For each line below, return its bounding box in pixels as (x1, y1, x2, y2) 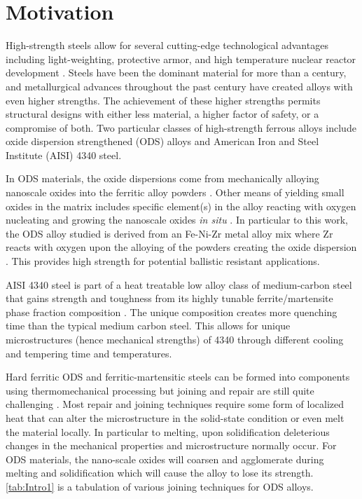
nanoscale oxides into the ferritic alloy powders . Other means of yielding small (6, 185, 344, 200)
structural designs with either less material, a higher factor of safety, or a (6, 107, 319, 121)
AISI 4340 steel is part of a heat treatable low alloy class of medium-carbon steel (6, 277, 352, 292)
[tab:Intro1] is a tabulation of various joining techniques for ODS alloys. (6, 479, 314, 493)
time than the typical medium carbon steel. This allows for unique (6, 318, 291, 333)
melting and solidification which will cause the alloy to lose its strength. (6, 465, 314, 480)
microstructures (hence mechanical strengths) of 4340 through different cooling (6, 332, 344, 346)
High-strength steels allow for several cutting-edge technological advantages (6, 38, 328, 53)
